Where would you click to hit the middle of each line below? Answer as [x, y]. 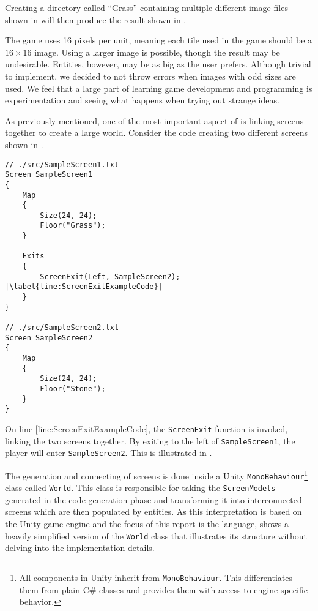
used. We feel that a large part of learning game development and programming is [159, 88]
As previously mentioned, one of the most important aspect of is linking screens [154, 120]
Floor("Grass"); [73, 226]
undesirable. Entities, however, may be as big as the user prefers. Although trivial [158, 64]
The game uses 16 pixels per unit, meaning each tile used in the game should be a [159, 40]
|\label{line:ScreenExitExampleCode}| [84, 287]
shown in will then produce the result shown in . [96, 19]
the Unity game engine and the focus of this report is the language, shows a [147, 524]
